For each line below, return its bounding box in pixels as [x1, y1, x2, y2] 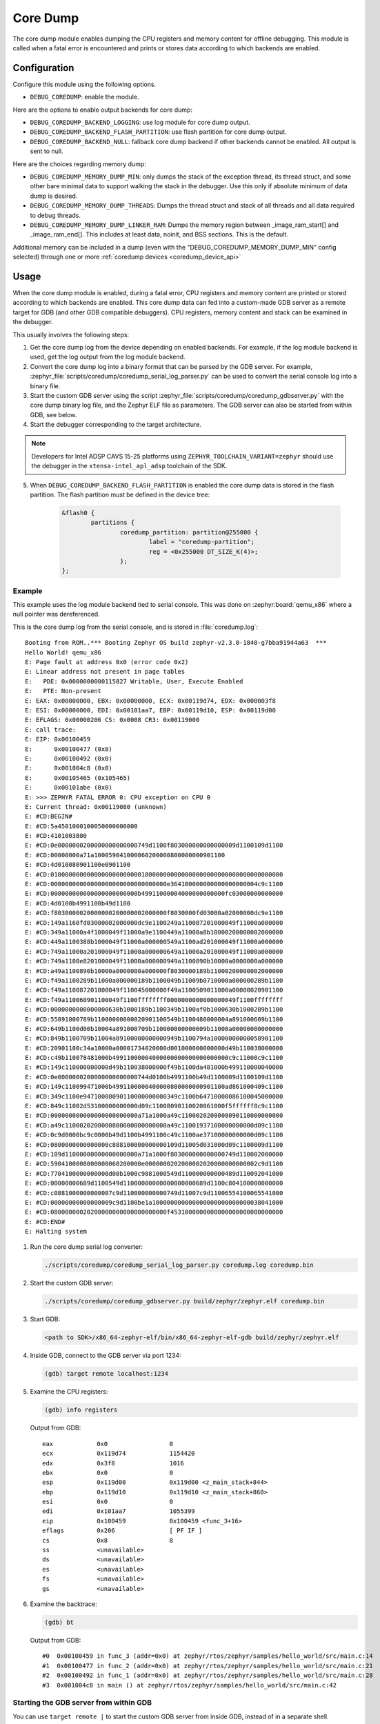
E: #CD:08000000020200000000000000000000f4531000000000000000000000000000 [25, 1208, 283, 1216]
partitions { [90, 519, 135, 527]
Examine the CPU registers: [30, 1387, 108, 1396]
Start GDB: [30, 1315, 61, 1323]
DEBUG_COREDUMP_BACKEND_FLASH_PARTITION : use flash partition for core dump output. [30, 128, 287, 136]
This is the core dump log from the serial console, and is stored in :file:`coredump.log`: [12, 623, 259, 631]
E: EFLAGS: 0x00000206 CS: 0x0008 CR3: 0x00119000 [25, 716, 200, 724]
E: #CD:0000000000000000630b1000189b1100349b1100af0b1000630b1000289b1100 [25, 1005, 283, 1014]
